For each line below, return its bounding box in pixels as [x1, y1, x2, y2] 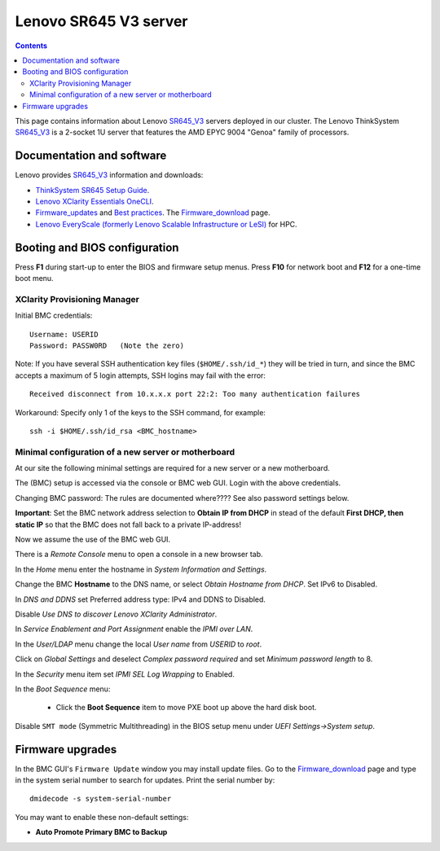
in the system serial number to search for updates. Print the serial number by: [15, 775, 275, 785]
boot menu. [15, 274, 54, 283]
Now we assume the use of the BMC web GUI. [15, 534, 171, 545]
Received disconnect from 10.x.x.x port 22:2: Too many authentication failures [29, 389, 361, 399]
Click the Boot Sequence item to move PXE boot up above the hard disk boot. [55, 703, 317, 713]
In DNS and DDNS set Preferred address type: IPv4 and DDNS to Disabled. [15, 594, 266, 604]
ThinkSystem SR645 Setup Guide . [35, 185, 150, 195]
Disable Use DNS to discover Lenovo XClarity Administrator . [15, 609, 218, 619]
